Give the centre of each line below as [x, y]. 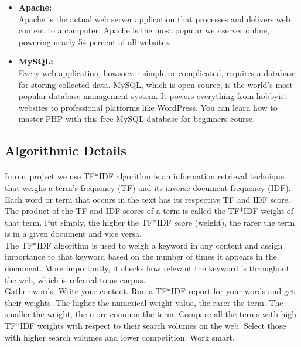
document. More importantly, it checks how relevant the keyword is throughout [147, 268]
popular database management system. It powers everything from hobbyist [153, 96]
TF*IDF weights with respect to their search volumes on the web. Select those [146, 326]
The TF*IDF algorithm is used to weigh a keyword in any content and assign [144, 245]
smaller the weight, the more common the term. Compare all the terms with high [151, 314]
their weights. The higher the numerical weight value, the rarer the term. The [144, 302]
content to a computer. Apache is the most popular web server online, [144, 30]
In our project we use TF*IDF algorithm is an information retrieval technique [144, 176]
